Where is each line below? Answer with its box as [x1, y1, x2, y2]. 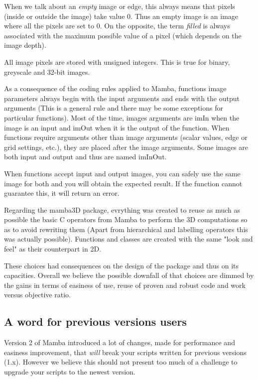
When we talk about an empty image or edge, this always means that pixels [4, 1, 235, 11]
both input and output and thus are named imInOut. [4, 151, 167, 162]
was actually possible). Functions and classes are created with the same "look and [4, 234, 253, 244]
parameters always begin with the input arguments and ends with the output [4, 93, 240, 103]
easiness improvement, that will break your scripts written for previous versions [4, 347, 247, 357]
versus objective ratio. [4, 289, 71, 300]
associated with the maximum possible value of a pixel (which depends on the [4, 30, 242, 40]
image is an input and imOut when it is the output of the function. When [4, 122, 230, 132]
